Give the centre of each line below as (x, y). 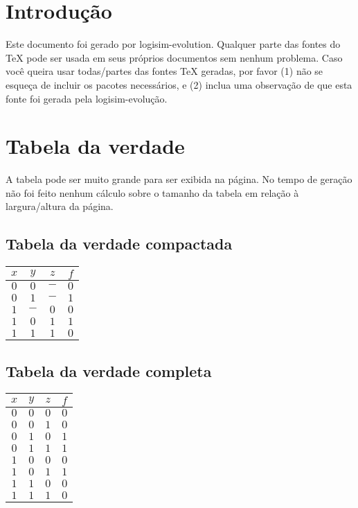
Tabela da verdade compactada (119, 244)
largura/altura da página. (60, 206)
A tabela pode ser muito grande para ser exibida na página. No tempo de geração (179, 179)
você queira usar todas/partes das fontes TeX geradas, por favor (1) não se (164, 71)
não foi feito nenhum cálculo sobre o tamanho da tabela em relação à (152, 192)
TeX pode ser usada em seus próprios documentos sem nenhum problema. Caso (174, 57)
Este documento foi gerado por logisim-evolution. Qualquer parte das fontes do (173, 44)
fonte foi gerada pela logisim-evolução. (87, 98)
